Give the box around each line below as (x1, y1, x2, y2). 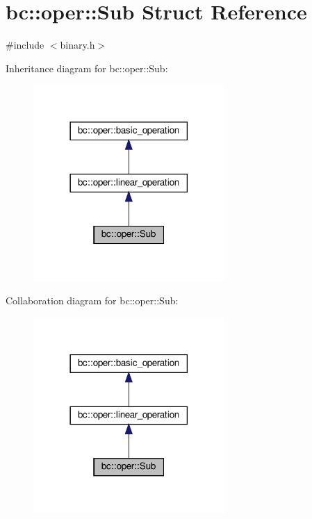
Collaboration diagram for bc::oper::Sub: (6, 293, 179, 308)
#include (6, 38, 44, 52)
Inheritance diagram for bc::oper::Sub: (6, 60, 168, 75)
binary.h (60, 38, 95, 52)
